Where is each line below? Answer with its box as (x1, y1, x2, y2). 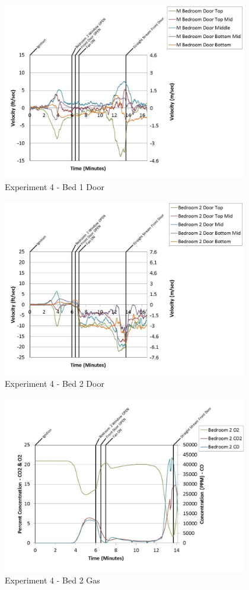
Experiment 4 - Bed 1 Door (5, 181, 104, 193)
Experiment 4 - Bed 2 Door (5, 377, 104, 390)
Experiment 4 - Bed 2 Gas (5, 574, 100, 586)
